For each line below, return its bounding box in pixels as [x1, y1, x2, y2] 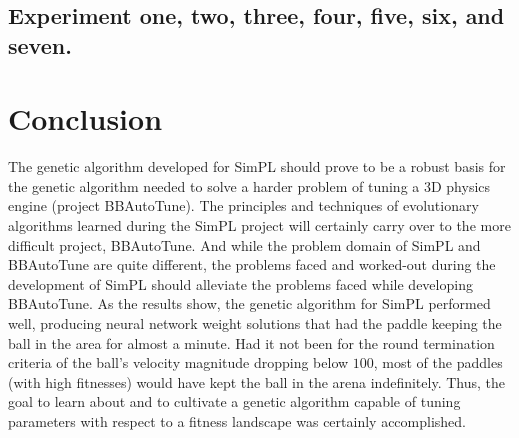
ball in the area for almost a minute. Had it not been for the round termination [8, 332, 495, 353]
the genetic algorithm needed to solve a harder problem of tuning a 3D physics [8, 175, 491, 196]
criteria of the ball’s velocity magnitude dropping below [8, 352, 349, 373]
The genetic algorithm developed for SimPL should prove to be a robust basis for [8, 156, 506, 177]
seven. [8, 29, 72, 60]
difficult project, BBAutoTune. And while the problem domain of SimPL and [8, 234, 481, 255]
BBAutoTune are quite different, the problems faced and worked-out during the [8, 254, 496, 275]
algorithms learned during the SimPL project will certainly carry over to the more [8, 215, 511, 236]
